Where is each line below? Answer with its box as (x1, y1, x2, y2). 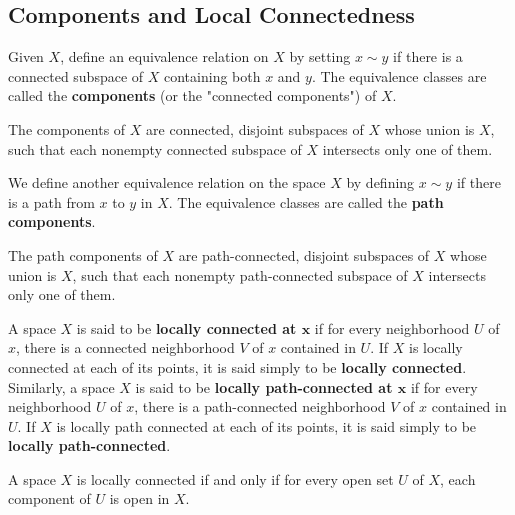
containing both (164, 65, 261, 86)
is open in (109, 488, 170, 509)
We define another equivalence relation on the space (8, 172, 326, 193)
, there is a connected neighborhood (16, 337, 235, 358)
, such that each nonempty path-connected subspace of (72, 264, 408, 285)
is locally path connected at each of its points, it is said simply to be (56, 415, 477, 436)
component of (8, 488, 91, 509)
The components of (8, 118, 126, 139)
